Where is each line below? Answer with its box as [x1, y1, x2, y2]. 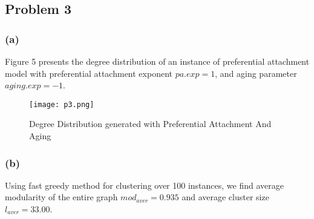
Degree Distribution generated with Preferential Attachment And [29, 117, 272, 130]
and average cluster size [182, 191, 269, 203]
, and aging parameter [215, 67, 297, 79]
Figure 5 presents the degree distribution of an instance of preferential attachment [5, 55, 310, 67]
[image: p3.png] [29, 100, 94, 109]
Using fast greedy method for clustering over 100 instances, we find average [5, 178, 284, 191]
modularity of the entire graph [5, 191, 118, 203]
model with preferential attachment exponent [5, 67, 172, 79]
